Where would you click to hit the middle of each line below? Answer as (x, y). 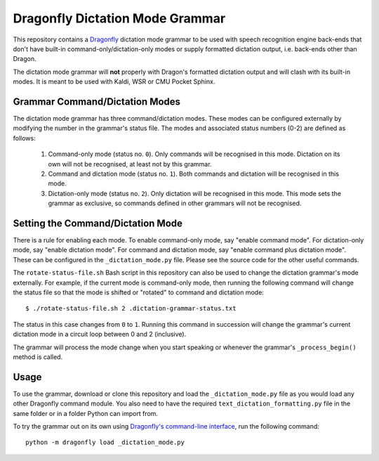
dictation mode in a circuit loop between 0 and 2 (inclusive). (100, 335)
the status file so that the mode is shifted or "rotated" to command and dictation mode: (139, 292)
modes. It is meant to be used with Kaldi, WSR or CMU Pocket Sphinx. (114, 82)
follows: (24, 138)
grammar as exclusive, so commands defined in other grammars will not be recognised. (175, 203)
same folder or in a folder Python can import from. (85, 413)
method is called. (38, 357)
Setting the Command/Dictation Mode (98, 223)
